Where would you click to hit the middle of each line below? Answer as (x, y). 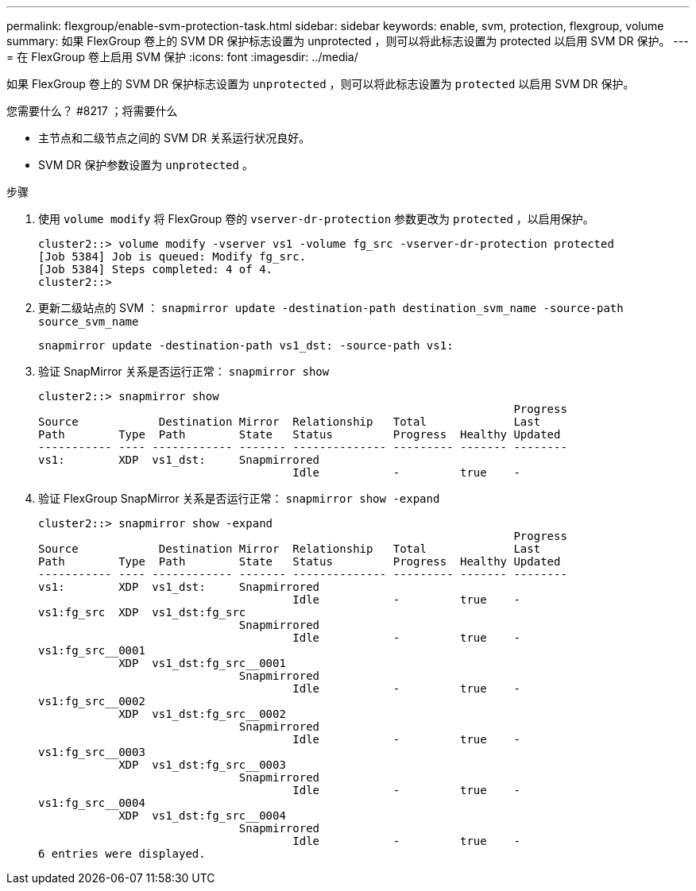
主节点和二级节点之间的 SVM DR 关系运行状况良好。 (174, 138)
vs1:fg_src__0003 (92, 752)
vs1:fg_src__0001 (92, 650)
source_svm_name (89, 322)
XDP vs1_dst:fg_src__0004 (202, 816)
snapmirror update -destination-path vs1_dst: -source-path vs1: (246, 345)
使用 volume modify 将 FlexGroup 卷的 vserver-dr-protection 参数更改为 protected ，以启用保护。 (316, 219)
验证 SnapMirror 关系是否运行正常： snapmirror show (184, 371)
